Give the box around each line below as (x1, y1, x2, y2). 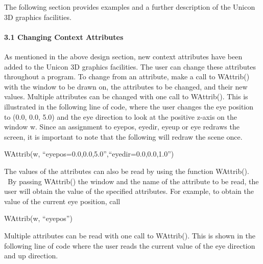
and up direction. (4, 250, 58, 261)
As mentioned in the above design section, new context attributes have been (4, 51, 243, 61)
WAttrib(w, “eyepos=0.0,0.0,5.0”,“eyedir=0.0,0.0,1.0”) (4, 148, 174, 159)
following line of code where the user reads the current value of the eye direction (4, 240, 255, 251)
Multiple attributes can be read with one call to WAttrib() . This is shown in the (4, 230, 256, 241)
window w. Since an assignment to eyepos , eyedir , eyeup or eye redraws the (4, 121, 240, 132)
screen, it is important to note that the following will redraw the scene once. (4, 131, 243, 142)
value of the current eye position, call (4, 195, 121, 206)
